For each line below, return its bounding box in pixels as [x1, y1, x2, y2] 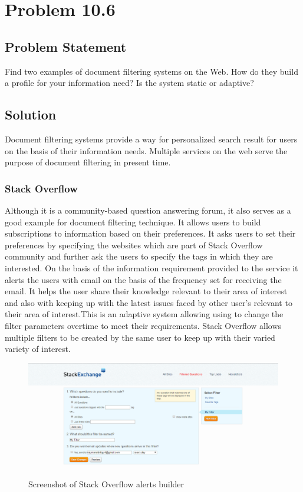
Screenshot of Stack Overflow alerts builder [28, 478, 184, 490]
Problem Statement [5, 37, 127, 55]
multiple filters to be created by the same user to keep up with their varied [5, 331, 275, 343]
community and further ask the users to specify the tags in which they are [5, 250, 273, 262]
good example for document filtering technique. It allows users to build [5, 215, 261, 228]
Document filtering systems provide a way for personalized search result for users [5, 132, 298, 145]
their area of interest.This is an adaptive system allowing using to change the [5, 308, 284, 320]
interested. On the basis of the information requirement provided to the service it [5, 261, 298, 274]
